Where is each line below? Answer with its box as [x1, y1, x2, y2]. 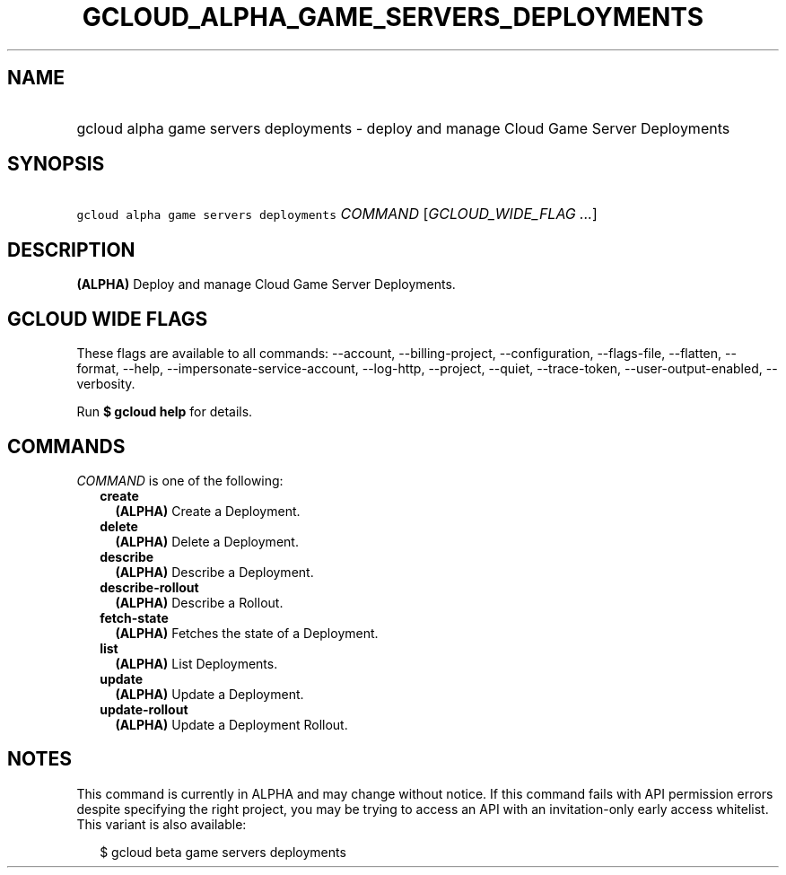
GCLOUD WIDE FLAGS [7, 307, 208, 330]
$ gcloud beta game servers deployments [100, 844, 346, 860]
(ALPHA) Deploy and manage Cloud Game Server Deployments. [76, 276, 456, 293]
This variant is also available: [76, 816, 247, 832]
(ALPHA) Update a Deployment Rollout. [115, 716, 348, 732]
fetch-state [100, 609, 169, 626]
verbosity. [76, 376, 135, 392]
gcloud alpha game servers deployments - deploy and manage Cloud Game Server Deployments [76, 118, 730, 137]
